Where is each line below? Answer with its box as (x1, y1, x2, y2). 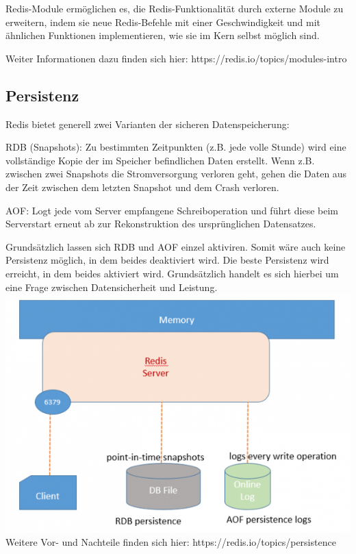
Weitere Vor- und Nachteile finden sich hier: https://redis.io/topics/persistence (5, 535, 336, 549)
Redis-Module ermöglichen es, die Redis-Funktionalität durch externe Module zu (5, 1, 344, 15)
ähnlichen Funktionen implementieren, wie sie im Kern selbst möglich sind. (5, 28, 320, 42)
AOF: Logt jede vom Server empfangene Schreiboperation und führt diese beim (5, 203, 339, 217)
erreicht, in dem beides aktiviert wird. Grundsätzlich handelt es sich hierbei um (5, 266, 339, 280)
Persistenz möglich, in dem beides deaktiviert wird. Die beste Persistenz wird (5, 253, 329, 267)
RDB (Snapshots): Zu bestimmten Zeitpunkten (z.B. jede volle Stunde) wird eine (5, 140, 346, 154)
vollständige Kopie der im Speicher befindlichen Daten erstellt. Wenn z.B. (5, 153, 315, 167)
